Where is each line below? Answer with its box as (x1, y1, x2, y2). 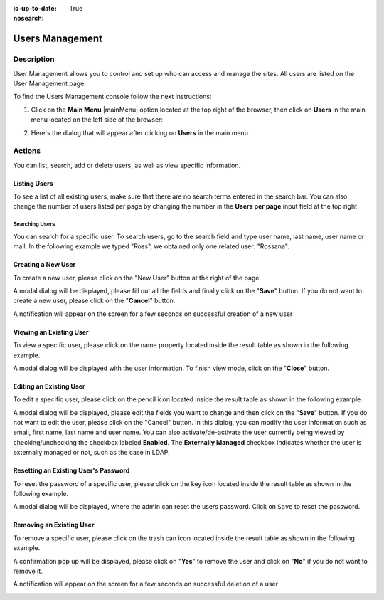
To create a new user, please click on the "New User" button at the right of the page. (13, 273, 262, 282)
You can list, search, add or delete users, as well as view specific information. (13, 161, 241, 169)
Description (13, 54, 55, 64)
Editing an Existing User (13, 381, 85, 391)
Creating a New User (13, 260, 76, 269)
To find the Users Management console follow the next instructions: (13, 93, 212, 101)
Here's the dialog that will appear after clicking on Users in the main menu (31, 128, 249, 137)
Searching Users (13, 221, 55, 228)
